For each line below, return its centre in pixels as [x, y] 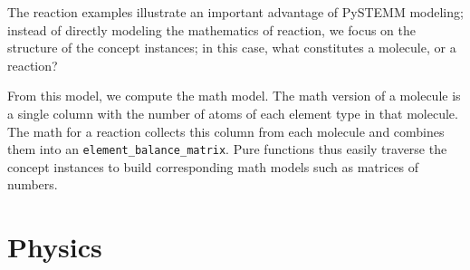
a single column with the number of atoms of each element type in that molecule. [233, 113]
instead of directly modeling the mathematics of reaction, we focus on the [212, 29]
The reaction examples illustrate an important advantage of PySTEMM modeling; [235, 12]
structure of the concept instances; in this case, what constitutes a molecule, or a [232, 48]
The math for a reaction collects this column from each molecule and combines [226, 131]
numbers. [33, 184]
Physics [55, 247]
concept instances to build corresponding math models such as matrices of [213, 166]
